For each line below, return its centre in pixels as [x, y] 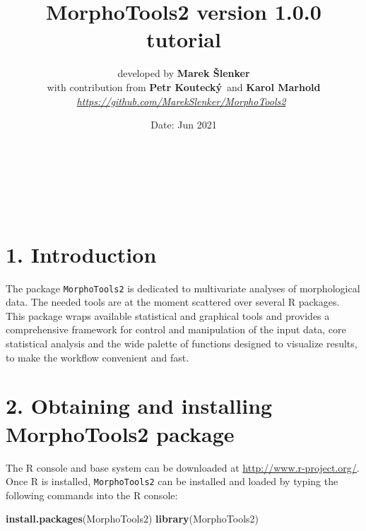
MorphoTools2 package [120, 433]
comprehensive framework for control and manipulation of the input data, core [176, 329]
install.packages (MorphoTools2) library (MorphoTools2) [132, 519]
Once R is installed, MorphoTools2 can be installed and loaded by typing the [172, 481]
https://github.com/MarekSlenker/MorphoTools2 [181, 101]
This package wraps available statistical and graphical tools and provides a [168, 315]
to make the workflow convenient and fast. [98, 357]
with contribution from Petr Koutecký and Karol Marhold [184, 86]
